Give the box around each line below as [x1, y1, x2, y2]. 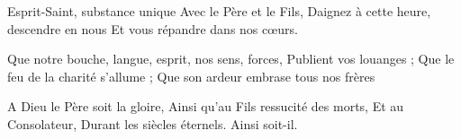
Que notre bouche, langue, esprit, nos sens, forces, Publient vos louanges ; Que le [7, 49, 455, 68]
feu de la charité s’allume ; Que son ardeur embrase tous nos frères [7, 66, 375, 85]
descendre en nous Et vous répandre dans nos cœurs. [7, 19, 298, 38]
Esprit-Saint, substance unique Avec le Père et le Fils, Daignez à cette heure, [7, 2, 431, 20]
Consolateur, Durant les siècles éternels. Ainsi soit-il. [7, 114, 298, 133]
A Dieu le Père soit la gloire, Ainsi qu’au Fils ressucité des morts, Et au [7, 97, 404, 116]
